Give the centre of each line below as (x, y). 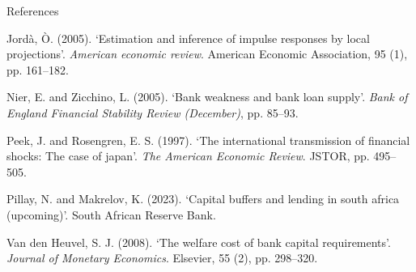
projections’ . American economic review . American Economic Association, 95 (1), (207, 54)
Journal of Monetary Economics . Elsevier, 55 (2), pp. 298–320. (162, 258)
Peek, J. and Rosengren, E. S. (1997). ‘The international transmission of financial (208, 140)
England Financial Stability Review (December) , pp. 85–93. (153, 112)
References (33, 11)
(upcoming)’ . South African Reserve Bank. (111, 214)
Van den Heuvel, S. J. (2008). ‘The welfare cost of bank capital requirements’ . (199, 242)
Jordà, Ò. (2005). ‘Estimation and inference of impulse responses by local (188, 38)
